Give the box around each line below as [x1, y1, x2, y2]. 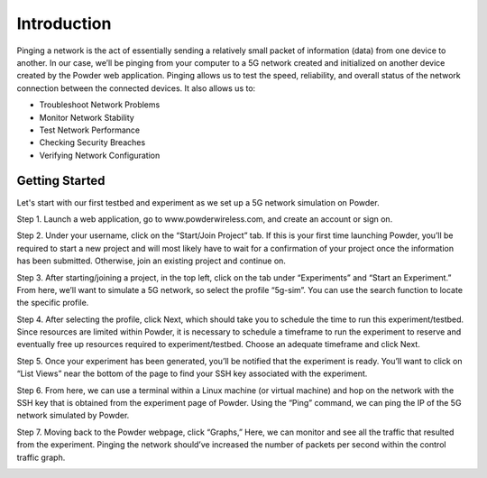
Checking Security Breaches [39, 137, 146, 148]
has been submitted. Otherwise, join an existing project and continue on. [16, 255, 286, 266]
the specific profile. [16, 298, 89, 308]
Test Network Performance [39, 124, 140, 135]
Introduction [16, 14, 112, 33]
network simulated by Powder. [16, 410, 130, 421]
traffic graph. [16, 452, 66, 463]
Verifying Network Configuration [39, 150, 161, 161]
